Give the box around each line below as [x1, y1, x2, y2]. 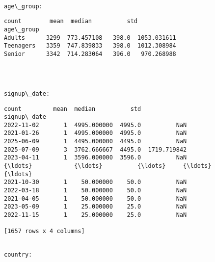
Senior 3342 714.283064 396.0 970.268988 [4, 50, 176, 57]
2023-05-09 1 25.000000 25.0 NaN [4, 203, 187, 210]
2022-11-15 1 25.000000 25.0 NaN [4, 211, 187, 219]
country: [4, 251, 32, 258]
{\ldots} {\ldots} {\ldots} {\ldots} [4, 162, 212, 170]
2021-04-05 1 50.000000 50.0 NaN [4, 195, 187, 202]
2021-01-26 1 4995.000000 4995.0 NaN [4, 130, 187, 137]
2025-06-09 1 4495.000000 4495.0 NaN [4, 138, 187, 145]
